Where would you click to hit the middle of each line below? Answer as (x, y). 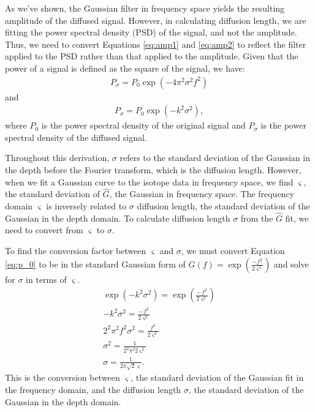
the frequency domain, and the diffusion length (93, 389)
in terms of (46, 279)
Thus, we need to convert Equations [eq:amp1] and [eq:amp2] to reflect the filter (156, 44)
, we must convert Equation (233, 250)
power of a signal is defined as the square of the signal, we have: (125, 68)
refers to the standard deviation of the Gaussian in (215, 158)
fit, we (297, 218)
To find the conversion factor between (76, 250)
